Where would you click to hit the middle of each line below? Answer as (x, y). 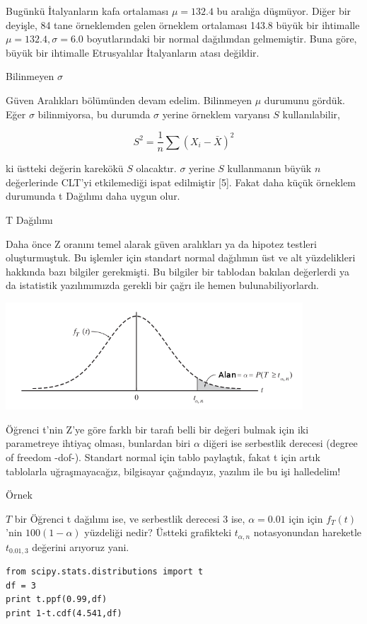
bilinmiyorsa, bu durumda (94, 114)
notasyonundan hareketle (308, 532)
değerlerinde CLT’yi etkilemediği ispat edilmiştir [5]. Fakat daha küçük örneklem (181, 182)
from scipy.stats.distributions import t (105, 572)
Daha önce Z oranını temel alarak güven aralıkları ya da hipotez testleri (161, 243)
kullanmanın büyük (269, 168)
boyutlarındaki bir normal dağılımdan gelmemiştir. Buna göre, (222, 39)
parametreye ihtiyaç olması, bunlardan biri (98, 443)
